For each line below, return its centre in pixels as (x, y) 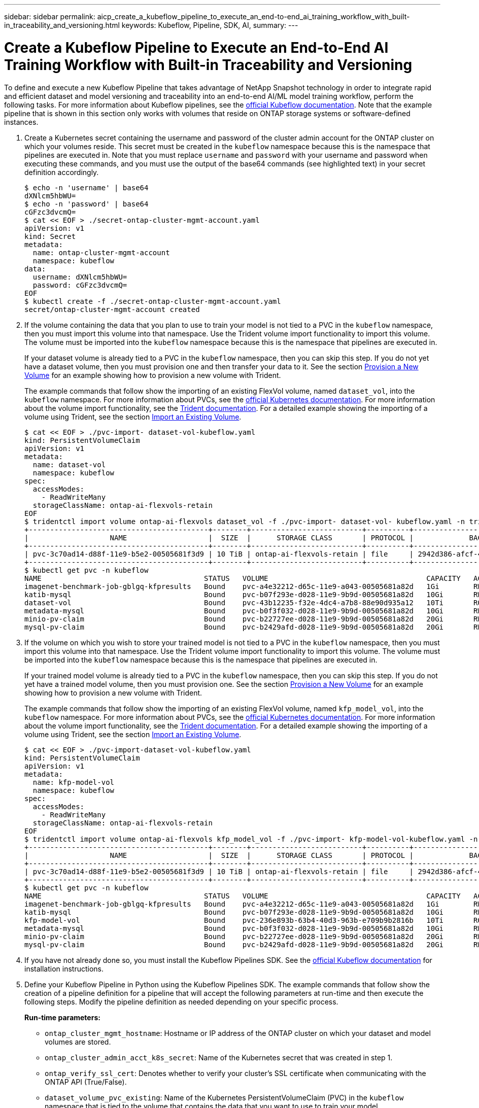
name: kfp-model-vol (74, 782)
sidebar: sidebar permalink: (50, 16)
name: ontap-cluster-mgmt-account (101, 252)
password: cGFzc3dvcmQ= (80, 285)
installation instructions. (64, 968)
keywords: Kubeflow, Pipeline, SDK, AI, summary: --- (210, 25)
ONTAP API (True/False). (86, 1082)
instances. (21, 122)
